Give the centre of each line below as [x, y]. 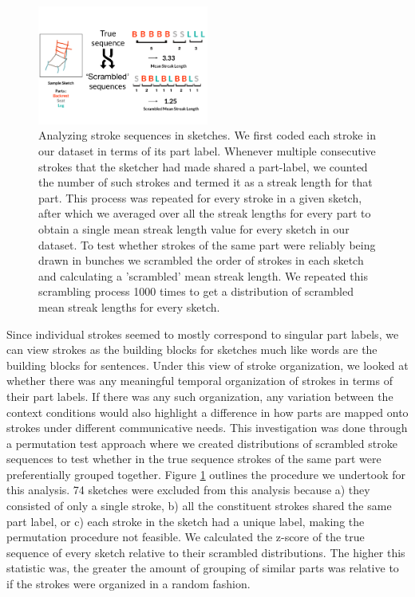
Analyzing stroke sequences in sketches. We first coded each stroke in [207, 135]
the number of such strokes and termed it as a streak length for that [206, 182]
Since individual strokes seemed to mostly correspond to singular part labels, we [203, 334]
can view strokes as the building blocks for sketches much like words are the [192, 350]
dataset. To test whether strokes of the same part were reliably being [207, 244]
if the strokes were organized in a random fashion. [128, 584]
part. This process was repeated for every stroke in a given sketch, [200, 197]
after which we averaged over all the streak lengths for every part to [205, 213]
